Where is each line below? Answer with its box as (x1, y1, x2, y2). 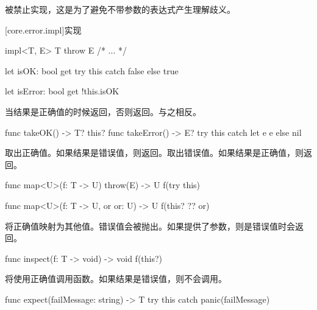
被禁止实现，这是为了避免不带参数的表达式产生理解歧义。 (5, 3, 235, 15)
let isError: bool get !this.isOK (5, 85, 119, 97)
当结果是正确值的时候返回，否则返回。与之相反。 (5, 105, 201, 118)
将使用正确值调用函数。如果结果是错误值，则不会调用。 (5, 272, 227, 285)
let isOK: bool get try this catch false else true (5, 64, 179, 77)
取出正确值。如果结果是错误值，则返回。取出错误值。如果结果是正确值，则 (5, 146, 304, 159)
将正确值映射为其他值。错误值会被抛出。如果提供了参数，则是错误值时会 (5, 219, 295, 232)
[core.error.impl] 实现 (5, 23, 82, 36)
